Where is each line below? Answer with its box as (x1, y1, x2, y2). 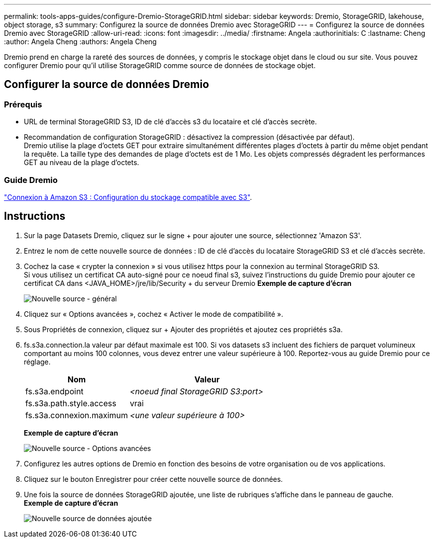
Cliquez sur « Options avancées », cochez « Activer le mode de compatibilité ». (24, 309, 284, 318)
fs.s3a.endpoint (25, 386, 84, 396)
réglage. (24, 357, 51, 366)
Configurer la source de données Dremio (4, 78, 209, 91)
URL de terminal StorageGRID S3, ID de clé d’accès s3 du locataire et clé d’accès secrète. (24, 117, 317, 126)
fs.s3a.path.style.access (25, 398, 117, 408)
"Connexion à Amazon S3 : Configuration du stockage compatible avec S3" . (4, 192, 252, 201)
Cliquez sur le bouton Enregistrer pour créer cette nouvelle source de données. (24, 474, 283, 483)
